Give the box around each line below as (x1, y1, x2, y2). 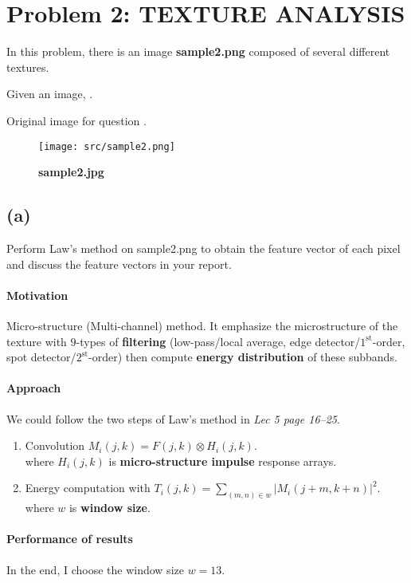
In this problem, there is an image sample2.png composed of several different (6, 43, 390, 60)
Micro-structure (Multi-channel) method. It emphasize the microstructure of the (6, 317, 398, 333)
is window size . (68, 499, 151, 516)
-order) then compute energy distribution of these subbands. (88, 349, 397, 365)
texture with (6, 333, 67, 349)
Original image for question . (6, 112, 147, 128)
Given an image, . (6, 85, 93, 102)
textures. (6, 58, 49, 75)
